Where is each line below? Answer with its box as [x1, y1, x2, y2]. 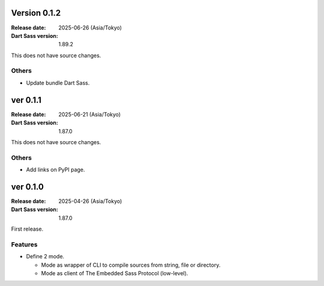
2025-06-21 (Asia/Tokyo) [58, 111, 121, 118]
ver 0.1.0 [11, 181, 44, 192]
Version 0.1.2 [11, 8, 61, 18]
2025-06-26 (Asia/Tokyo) [58, 24, 122, 31]
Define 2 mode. [26, 253, 65, 260]
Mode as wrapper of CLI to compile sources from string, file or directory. [41, 261, 221, 269]
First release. [11, 225, 44, 233]
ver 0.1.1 [11, 95, 42, 105]
